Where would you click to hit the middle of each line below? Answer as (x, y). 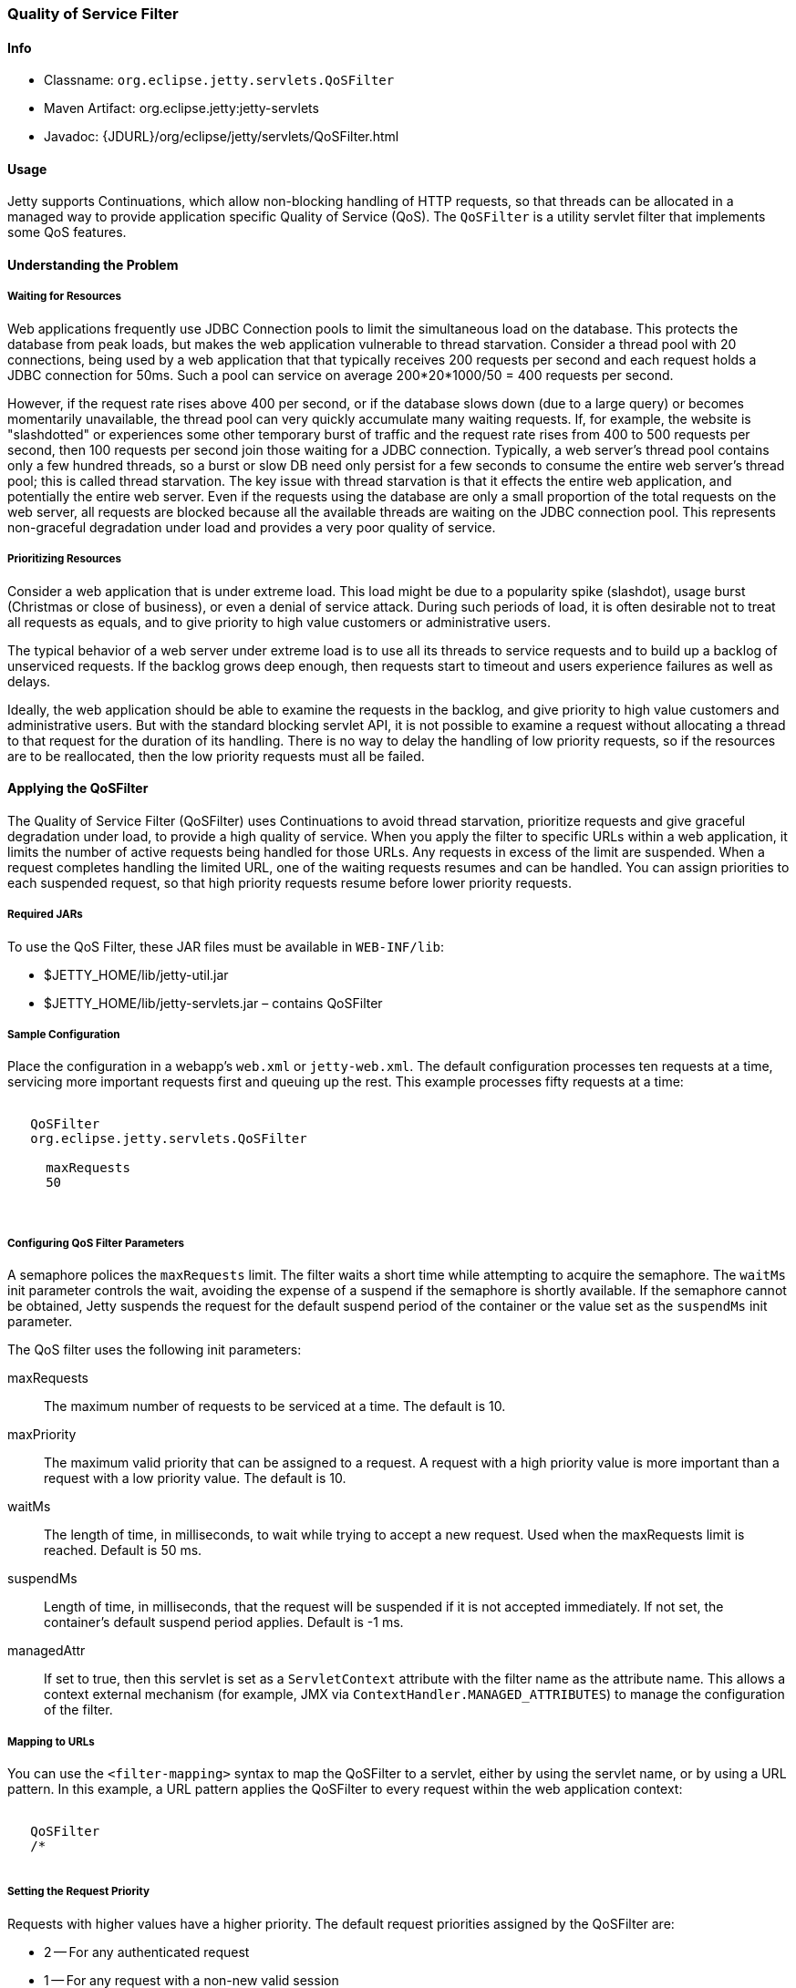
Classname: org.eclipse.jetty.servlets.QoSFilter (219, 80)
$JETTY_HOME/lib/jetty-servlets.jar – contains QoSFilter (213, 1003)
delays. (29, 681)
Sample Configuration (64, 1035)
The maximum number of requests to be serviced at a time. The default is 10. (275, 1406)
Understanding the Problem (93, 265)
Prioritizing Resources (64, 559)
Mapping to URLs (51, 1741)
